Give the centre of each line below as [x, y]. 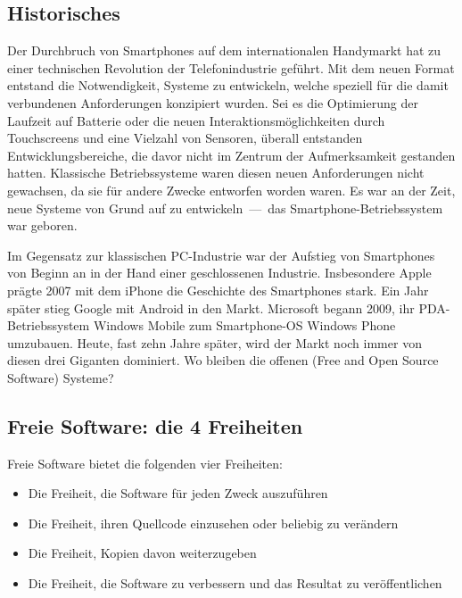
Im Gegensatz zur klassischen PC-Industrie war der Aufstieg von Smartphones [221, 255]
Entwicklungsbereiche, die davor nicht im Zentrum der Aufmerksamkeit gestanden [231, 155]
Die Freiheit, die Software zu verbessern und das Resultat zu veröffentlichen [235, 583]
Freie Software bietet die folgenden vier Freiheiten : [145, 463]
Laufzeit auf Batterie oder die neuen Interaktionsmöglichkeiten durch [196, 120]
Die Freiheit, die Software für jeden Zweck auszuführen [178, 493]
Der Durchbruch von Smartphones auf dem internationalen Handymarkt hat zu [224, 50]
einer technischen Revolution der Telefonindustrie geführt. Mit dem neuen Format [231, 67]
